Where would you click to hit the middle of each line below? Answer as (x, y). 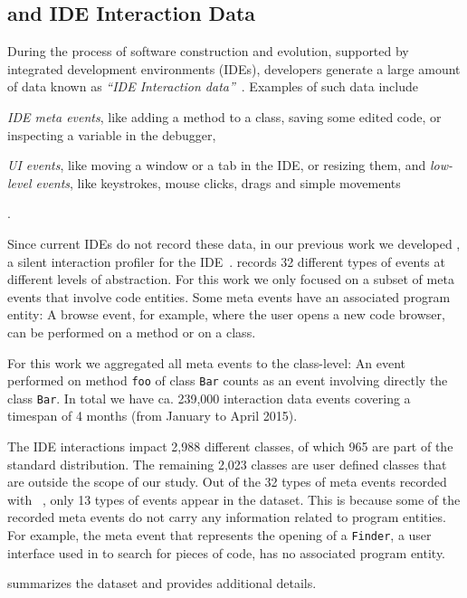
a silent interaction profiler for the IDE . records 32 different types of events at (226, 261)
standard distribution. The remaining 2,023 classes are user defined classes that (227, 464)
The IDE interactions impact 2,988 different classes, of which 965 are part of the (230, 446)
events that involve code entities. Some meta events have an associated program (229, 296)
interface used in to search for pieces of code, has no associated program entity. (227, 552)
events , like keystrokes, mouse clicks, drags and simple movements (218, 182)
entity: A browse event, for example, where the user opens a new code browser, (226, 314)
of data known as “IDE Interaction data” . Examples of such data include (213, 86)
